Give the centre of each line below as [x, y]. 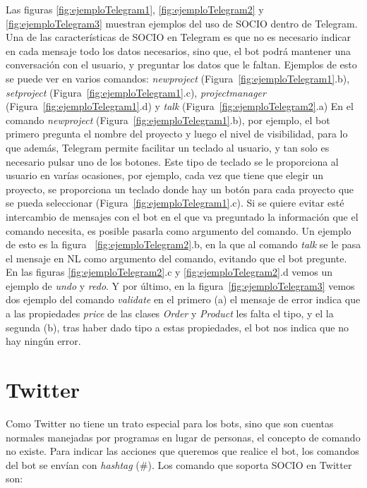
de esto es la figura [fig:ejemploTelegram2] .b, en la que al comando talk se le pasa [183, 244]
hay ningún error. [43, 341]
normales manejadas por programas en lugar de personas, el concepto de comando [183, 437]
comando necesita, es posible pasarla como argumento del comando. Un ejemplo [179, 230]
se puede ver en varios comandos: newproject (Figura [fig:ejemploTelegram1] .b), [178, 78]
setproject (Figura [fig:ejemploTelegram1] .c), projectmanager [136, 92]
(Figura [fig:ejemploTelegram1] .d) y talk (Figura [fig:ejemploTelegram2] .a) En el [180, 106]
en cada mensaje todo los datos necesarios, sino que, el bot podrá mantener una [179, 50]
